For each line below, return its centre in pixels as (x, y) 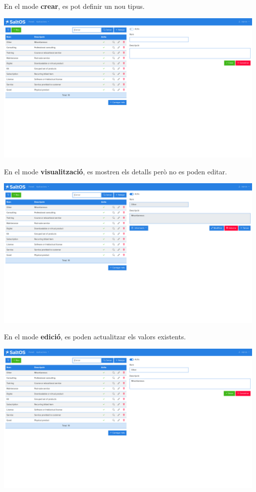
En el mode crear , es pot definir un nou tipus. (74, 6)
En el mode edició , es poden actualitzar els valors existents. (95, 337)
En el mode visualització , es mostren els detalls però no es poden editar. (115, 171)
